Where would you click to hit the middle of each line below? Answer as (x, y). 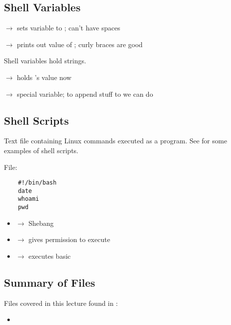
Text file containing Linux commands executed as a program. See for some (115, 141)
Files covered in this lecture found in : (61, 303)
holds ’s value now (44, 77)
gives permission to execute (69, 239)
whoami (28, 199)
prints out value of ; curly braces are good (80, 44)
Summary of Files (50, 282)
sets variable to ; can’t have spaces (69, 28)
